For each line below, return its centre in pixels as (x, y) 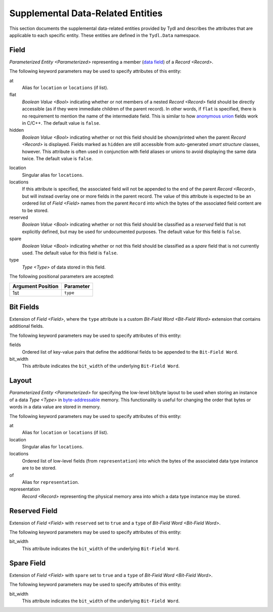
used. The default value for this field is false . (70, 253)
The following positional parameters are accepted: (62, 277)
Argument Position (35, 286)
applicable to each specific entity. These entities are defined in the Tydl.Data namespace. (105, 35)
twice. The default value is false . (57, 158)
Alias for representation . (51, 482)
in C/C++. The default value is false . (61, 123)
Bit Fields (24, 307)
